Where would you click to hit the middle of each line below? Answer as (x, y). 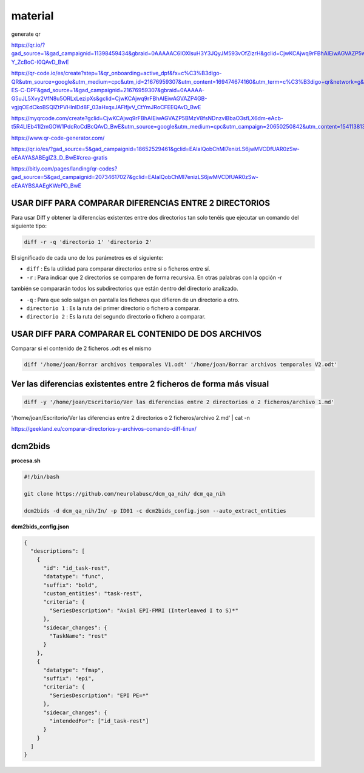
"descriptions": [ (58, 551)
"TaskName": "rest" (78, 636)
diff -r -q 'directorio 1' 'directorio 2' (88, 242)
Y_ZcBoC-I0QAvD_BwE (40, 62)
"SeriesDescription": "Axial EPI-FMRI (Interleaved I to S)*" (144, 610)
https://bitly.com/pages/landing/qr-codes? (64, 169)
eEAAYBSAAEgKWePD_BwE (46, 186)
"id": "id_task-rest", (77, 568)
